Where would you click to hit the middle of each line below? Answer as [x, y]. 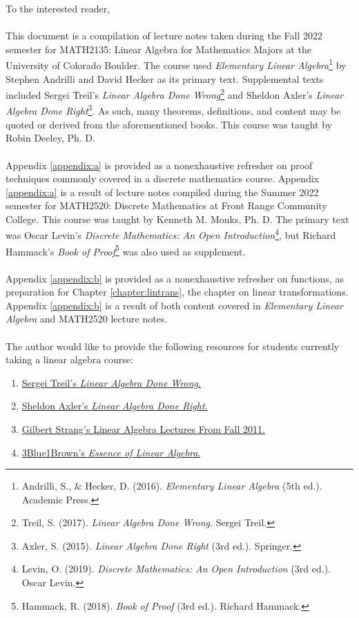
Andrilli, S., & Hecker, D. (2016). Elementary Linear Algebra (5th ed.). [172, 486]
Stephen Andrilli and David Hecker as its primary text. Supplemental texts [165, 78]
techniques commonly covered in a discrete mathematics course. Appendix [163, 178]
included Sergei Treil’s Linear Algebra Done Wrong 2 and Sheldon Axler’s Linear [175, 94]
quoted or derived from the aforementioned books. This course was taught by [169, 124]
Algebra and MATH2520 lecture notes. [87, 319]
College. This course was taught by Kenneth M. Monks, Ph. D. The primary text [177, 219]
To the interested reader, [58, 8]
